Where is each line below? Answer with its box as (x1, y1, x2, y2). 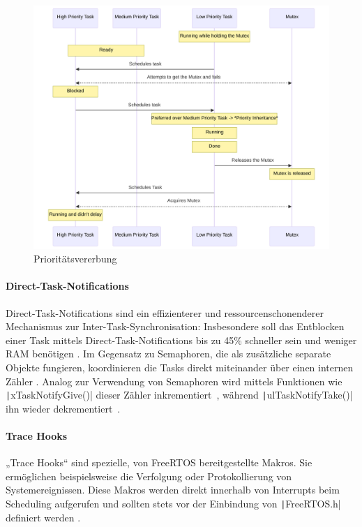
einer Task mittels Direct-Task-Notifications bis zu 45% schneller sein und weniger (6, 332, 357, 347)
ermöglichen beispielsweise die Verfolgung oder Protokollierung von (6, 468, 292, 483)
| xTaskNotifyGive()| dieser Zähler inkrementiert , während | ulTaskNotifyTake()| (6, 387, 353, 402)
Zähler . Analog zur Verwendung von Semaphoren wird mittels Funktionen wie (6, 373, 342, 388)
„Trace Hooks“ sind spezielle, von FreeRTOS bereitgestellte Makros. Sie (6, 455, 312, 470)
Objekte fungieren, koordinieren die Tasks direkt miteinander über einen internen (6, 360, 354, 374)
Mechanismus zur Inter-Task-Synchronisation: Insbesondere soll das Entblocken (6, 319, 345, 334)
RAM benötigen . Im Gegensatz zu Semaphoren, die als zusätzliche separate (6, 346, 331, 361)
